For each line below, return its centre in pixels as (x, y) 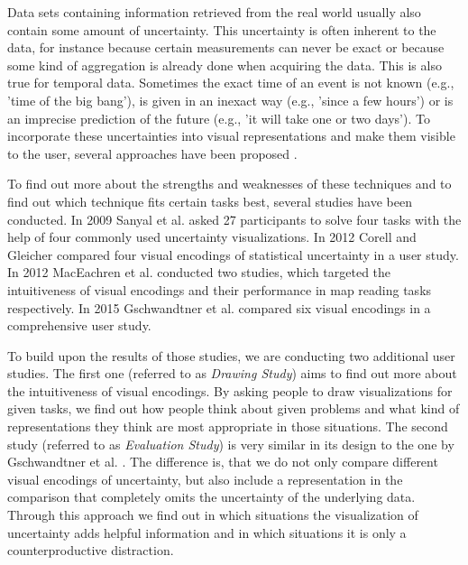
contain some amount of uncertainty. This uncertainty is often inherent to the (222, 29)
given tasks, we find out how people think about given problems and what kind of (234, 408)
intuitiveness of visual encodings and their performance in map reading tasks (220, 289)
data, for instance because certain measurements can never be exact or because (226, 47)
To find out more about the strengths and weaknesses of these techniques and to (229, 184)
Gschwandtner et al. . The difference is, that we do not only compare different (223, 462)
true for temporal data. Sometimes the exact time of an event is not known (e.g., (231, 83)
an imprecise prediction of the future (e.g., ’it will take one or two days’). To (219, 118)
